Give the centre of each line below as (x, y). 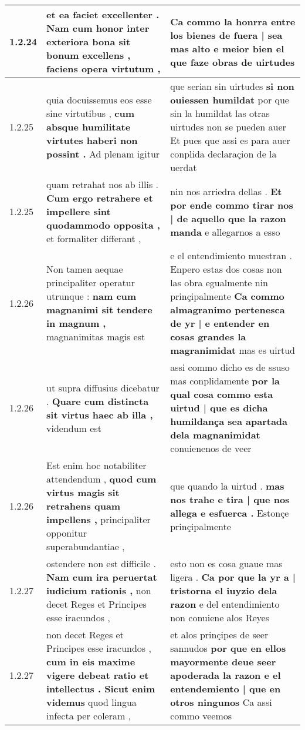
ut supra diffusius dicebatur (103, 387)
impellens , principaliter (99, 519)
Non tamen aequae (85, 269)
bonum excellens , (89, 55)
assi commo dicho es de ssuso (230, 367)
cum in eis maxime (91, 662)
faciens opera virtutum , (104, 68)
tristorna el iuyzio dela (224, 590)
